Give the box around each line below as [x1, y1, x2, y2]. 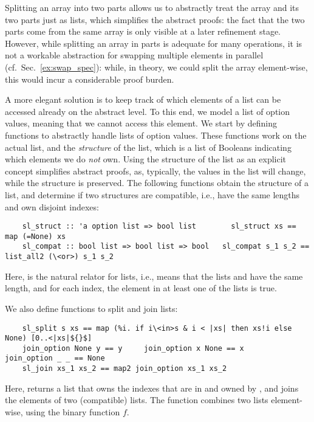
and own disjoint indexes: [5, 200, 99, 213]
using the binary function [26, 405, 120, 418]
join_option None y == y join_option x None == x [22, 344, 244, 353]
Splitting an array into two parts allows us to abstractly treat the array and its [5, 1, 299, 13]
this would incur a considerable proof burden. [5, 72, 174, 85]
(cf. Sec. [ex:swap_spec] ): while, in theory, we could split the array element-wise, [5, 60, 308, 73]
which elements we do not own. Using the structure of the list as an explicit [5, 153, 287, 165]
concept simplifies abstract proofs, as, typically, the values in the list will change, [5, 164, 306, 177]
